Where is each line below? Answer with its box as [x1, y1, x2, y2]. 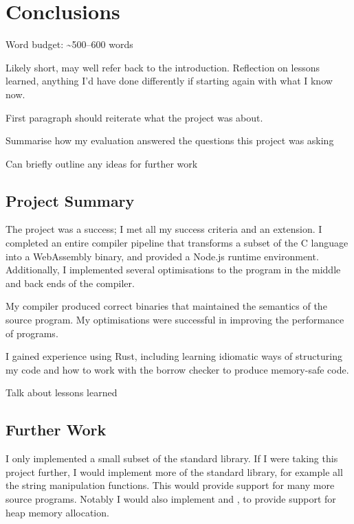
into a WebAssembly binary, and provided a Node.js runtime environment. [5, 249, 319, 263]
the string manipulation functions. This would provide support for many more [5, 478, 335, 492]
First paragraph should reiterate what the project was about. [5, 110, 263, 124]
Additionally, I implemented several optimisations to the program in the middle [5, 262, 341, 277]
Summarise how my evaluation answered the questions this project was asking [5, 133, 334, 148]
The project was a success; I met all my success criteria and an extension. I [5, 222, 322, 236]
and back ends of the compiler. [5, 275, 135, 290]
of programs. [5, 326, 58, 340]
